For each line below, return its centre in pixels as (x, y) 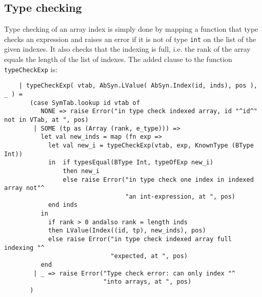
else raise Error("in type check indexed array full (140, 239)
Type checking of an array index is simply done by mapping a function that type (131, 29)
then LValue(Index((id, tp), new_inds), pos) (127, 231)
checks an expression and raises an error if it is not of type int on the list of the (130, 39)
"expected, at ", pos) (149, 256)
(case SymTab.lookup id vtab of (85, 103)
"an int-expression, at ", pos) (180, 196)
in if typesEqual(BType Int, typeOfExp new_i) (131, 163)
